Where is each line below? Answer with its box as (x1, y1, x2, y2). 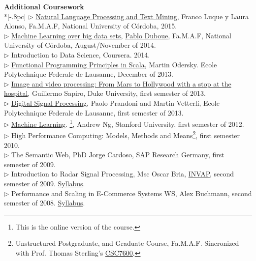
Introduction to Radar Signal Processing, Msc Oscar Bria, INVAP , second (11, 169, 234, 179)
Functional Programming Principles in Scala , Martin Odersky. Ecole (11, 59, 217, 69)
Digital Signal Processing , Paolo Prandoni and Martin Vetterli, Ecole (11, 97, 220, 108)
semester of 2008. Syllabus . (4, 198, 85, 208)
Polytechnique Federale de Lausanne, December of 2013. (4, 69, 173, 79)
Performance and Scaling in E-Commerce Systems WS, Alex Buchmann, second (11, 188, 252, 198)
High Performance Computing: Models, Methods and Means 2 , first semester (11, 129, 240, 141)
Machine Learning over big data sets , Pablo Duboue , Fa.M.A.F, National (11, 30, 231, 40)
